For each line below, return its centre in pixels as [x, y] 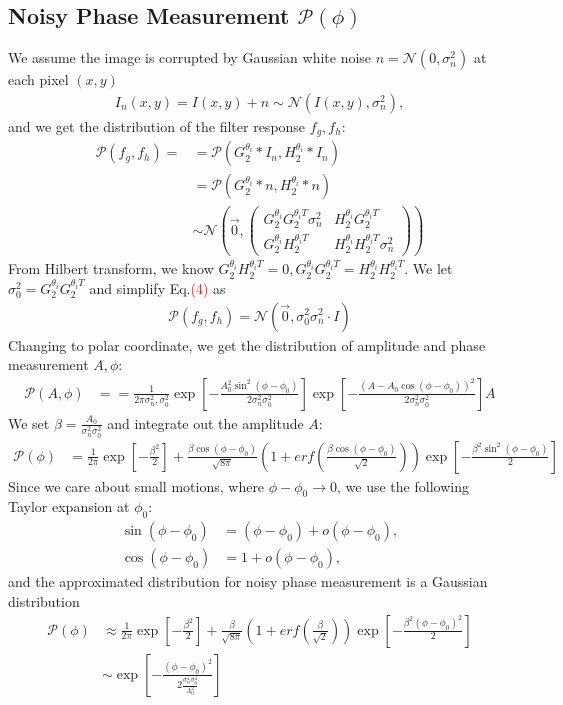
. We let [428, 268]
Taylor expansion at [69, 506]
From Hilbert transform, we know [111, 268]
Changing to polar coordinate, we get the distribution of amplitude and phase [247, 344]
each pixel [38, 79]
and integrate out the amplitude [205, 422]
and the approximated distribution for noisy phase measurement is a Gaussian [248, 581]
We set [29, 422]
